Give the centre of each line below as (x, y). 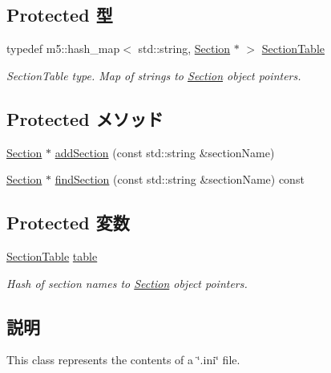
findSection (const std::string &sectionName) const (180, 179)
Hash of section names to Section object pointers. (127, 283)
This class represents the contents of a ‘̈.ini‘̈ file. (123, 360)
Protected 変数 (68, 223)
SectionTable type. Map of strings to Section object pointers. (154, 75)
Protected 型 (60, 15)
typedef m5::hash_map (63, 49)
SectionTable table (52, 255)
